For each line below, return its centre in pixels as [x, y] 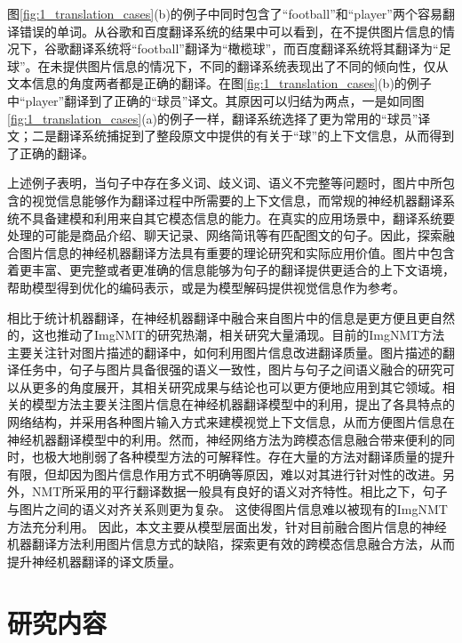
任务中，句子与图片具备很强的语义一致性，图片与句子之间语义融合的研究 [231, 370]
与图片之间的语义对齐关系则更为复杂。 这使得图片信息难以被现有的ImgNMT [227, 509]
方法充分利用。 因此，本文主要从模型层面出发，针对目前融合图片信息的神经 [227, 526]
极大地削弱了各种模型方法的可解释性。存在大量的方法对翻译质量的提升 [249, 457]
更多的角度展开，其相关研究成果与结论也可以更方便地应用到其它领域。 [237, 386]
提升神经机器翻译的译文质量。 [94, 561]
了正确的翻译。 [51, 153]
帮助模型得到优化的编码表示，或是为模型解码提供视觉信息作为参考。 [206, 287]
